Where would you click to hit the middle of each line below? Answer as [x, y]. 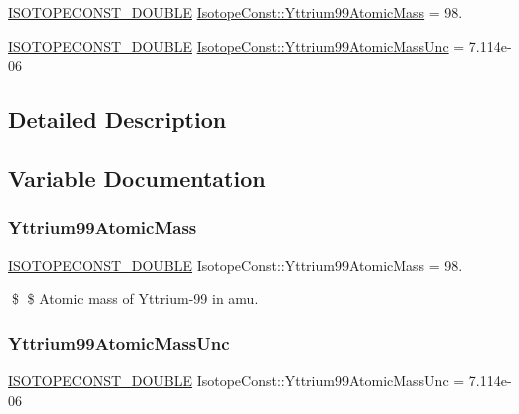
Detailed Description [117, 119]
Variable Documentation [137, 177]
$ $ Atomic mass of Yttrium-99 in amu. [135, 298]
